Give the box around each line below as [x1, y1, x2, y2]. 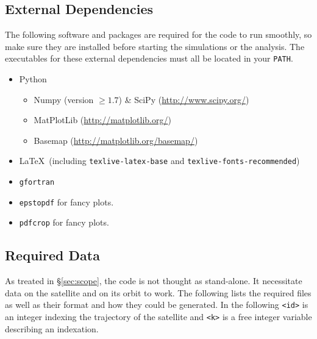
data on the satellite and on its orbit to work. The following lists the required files [5, 286, 312, 299]
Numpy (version [34, 93, 94, 105]
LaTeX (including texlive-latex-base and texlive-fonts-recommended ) [19, 154, 300, 167]
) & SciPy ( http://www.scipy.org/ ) [118, 93, 249, 105]
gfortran [19, 178, 55, 187]
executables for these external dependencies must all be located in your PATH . [5, 52, 293, 65]
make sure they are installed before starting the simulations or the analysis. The [5, 40, 305, 52]
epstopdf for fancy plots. [19, 195, 114, 208]
